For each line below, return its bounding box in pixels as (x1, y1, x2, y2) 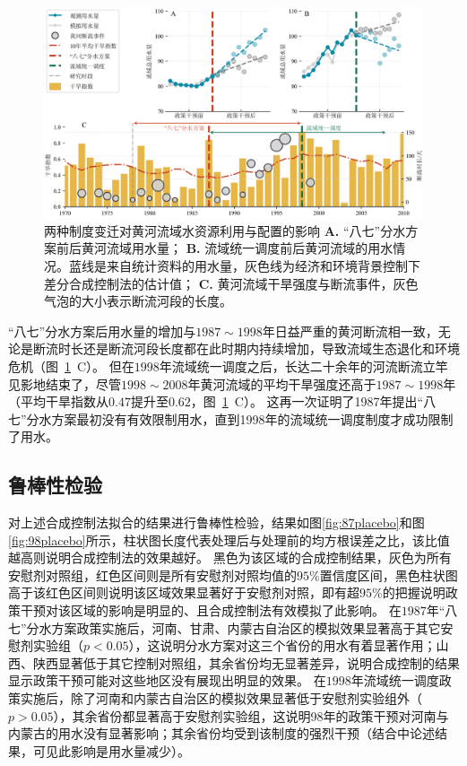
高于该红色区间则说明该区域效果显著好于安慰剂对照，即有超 (8, 583, 359, 602)
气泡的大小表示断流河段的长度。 (44, 292, 232, 310)
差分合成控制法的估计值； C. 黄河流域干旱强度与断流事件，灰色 (44, 274, 419, 292)
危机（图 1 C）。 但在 (8, 356, 134, 375)
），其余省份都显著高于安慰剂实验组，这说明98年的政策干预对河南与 (53, 706, 449, 725)
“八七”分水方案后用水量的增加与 (8, 321, 196, 340)
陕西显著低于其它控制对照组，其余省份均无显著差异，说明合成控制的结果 (32, 653, 460, 672)
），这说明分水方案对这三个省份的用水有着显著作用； (128, 636, 437, 655)
